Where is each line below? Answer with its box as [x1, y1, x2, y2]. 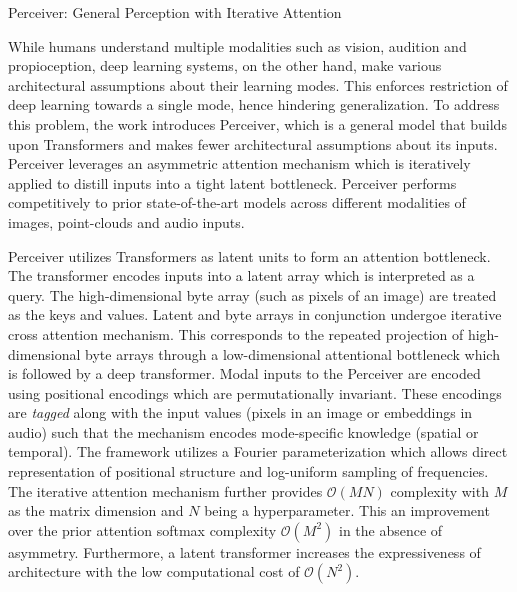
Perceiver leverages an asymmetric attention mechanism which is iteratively [8, 153, 471, 174]
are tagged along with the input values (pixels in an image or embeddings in [8, 402, 473, 423]
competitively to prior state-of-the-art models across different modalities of [8, 192, 466, 213]
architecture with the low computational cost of [8, 561, 300, 582]
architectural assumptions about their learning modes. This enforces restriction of [8, 74, 508, 95]
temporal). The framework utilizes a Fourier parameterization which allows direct [8, 441, 508, 462]
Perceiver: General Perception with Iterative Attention [8, 2, 342, 22]
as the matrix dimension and [8, 500, 184, 521]
